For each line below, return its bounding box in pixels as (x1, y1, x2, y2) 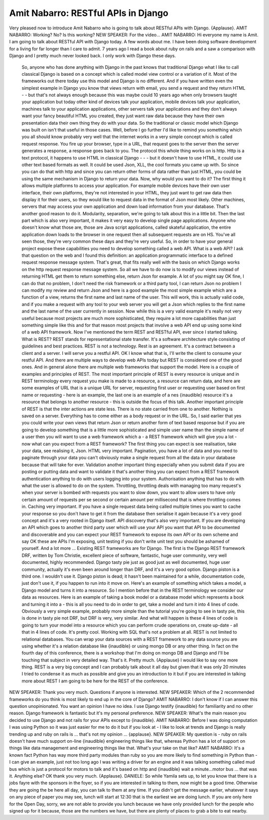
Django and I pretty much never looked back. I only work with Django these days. (9, 53, 176, 59)
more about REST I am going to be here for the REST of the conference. (21, 678, 169, 684)
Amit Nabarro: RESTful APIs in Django (9, 7, 169, 18)
